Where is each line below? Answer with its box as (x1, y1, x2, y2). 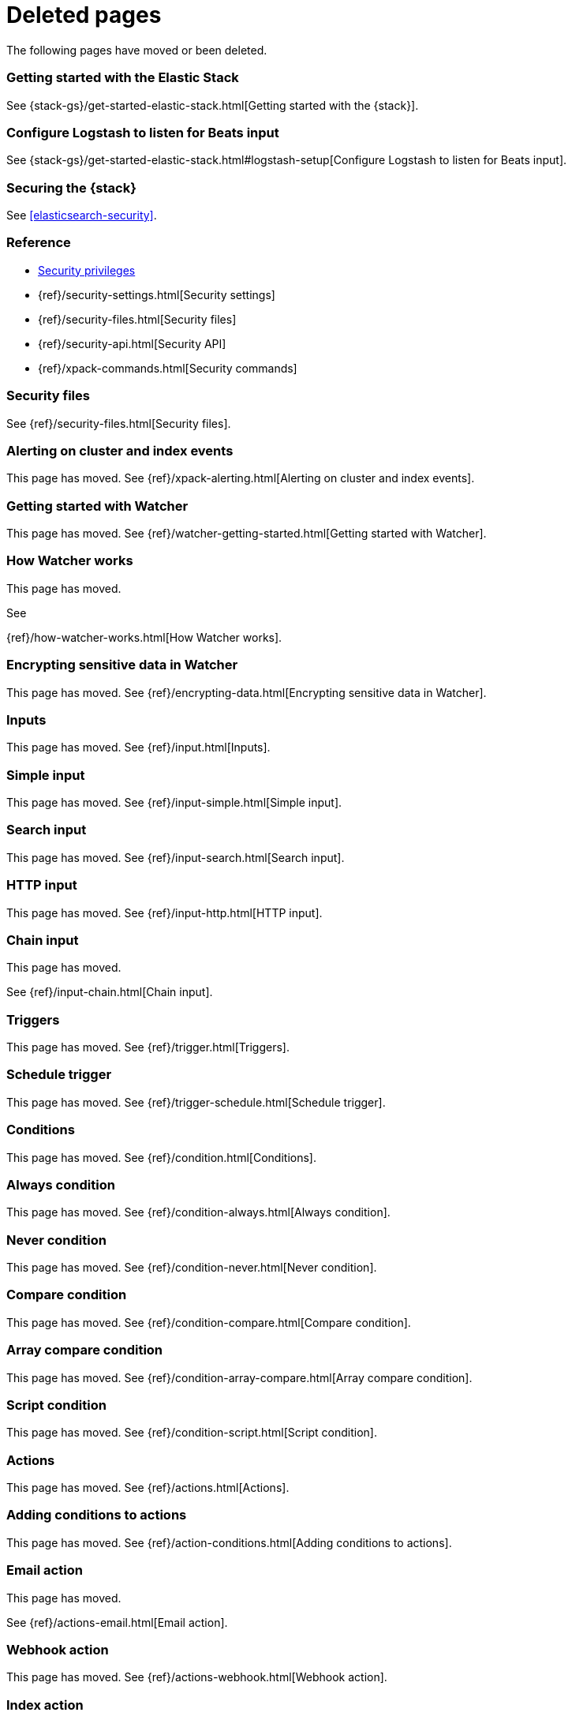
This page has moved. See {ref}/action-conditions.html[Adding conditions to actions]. (6, 1535, 452, 1549)
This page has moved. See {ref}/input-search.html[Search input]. (6, 850, 345, 864)
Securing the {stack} (6, 179, 136, 196)
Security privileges (38, 263, 136, 277)
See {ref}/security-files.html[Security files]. (6, 416, 231, 430)
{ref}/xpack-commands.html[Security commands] (38, 361, 297, 375)
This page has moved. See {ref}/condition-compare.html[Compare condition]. (6, 1315, 411, 1329)
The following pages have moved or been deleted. (6, 43, 267, 57)
